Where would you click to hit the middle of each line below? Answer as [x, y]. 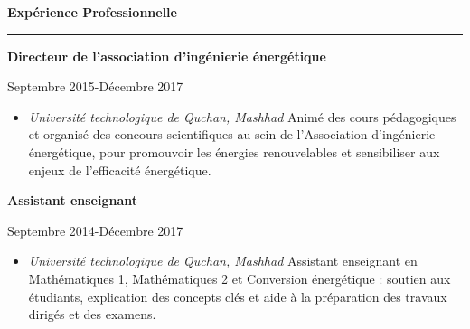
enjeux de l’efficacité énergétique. [120, 169]
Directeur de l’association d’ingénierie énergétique [167, 56]
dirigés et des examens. [92, 314]
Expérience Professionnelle [92, 12]
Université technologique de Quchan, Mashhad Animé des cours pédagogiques [242, 116]
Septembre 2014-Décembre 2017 [95, 230]
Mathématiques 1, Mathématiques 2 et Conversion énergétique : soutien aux [240, 278]
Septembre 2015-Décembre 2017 [95, 86]
